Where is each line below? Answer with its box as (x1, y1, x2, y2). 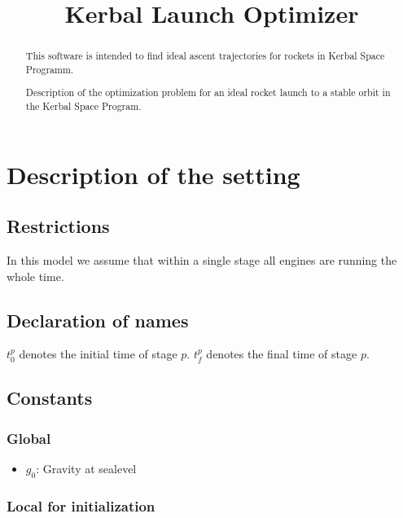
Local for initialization (7, 495, 156, 516)
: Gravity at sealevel (36, 460, 137, 477)
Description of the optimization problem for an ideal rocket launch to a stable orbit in (25, 86, 391, 99)
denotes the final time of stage (206, 345, 357, 362)
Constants (7, 385, 93, 410)
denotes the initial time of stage (19, 345, 177, 362)
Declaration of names (7, 307, 189, 332)
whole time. (7, 267, 64, 284)
